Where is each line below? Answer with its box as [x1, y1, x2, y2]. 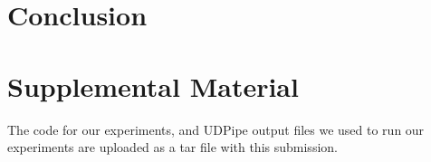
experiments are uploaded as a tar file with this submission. [7, 138, 338, 157]
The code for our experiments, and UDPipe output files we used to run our [7, 119, 425, 138]
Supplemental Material [7, 67, 299, 104]
